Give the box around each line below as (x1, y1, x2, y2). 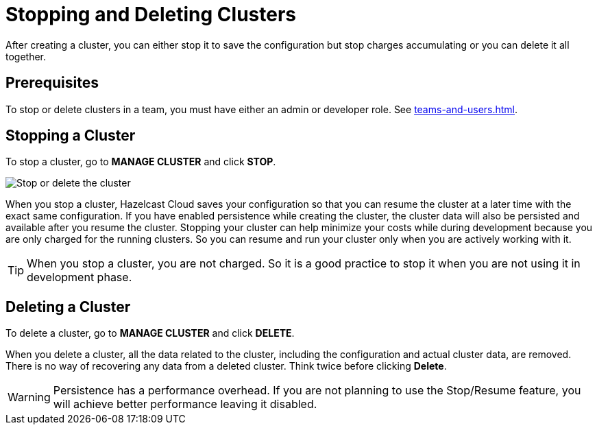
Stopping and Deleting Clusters (5, 3, 297, 26)
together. (5, 50, 47, 62)
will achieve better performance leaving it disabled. (53, 397, 317, 411)
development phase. (27, 270, 132, 285)
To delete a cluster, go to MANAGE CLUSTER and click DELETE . (5, 327, 295, 339)
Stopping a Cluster (5, 127, 136, 145)
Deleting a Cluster (5, 298, 131, 315)
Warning (8, 390, 51, 405)
